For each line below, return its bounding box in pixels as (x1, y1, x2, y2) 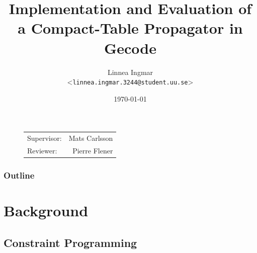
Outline (4, 168, 35, 181)
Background (4, 200, 89, 221)
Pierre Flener (72, 145, 113, 155)
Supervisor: (27, 133, 62, 143)
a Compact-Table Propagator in (18, 18, 243, 38)
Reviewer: (27, 145, 57, 155)
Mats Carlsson (68, 133, 113, 143)
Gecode (104, 37, 157, 58)
